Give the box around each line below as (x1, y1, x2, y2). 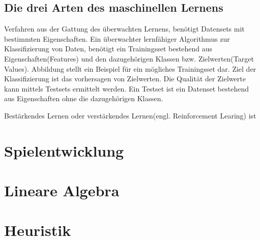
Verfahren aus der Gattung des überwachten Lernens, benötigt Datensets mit (4, 23, 245, 34)
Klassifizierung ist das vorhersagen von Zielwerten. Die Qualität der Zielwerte (4, 73, 246, 84)
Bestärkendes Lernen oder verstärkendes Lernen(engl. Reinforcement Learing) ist (4, 110, 256, 121)
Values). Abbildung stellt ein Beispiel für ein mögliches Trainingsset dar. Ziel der (4, 63, 256, 74)
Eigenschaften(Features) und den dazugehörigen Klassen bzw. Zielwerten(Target (4, 53, 254, 64)
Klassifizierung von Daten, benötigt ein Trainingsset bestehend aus (4, 43, 213, 54)
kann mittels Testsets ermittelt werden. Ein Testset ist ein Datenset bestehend (4, 83, 249, 94)
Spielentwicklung (4, 140, 124, 161)
